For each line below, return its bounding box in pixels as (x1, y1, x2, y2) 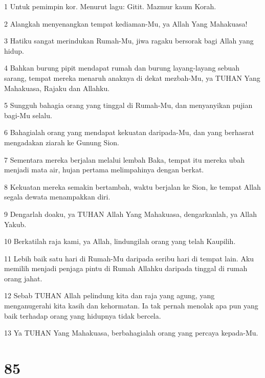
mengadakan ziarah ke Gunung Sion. (4, 137, 119, 147)
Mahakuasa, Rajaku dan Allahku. (4, 82, 110, 93)
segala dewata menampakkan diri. (4, 191, 111, 202)
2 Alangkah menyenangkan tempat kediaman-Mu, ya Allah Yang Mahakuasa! (4, 18, 248, 29)
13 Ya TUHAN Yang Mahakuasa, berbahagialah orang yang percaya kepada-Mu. (4, 327, 258, 338)
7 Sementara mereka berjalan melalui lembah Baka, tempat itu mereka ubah (4, 154, 245, 165)
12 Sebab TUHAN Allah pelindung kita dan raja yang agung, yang (4, 290, 215, 301)
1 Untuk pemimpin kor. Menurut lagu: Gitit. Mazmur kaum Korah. (4, 1, 216, 11)
